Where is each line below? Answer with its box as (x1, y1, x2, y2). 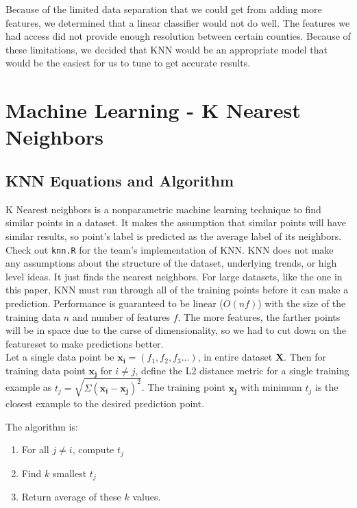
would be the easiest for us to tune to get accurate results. (5, 56, 251, 70)
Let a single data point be (5, 350, 114, 364)
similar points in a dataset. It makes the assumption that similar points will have (5, 215, 346, 230)
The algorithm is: (5, 419, 78, 433)
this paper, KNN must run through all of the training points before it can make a (5, 282, 349, 297)
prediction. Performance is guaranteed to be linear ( (5, 295, 223, 310)
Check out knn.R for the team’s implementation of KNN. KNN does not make (5, 242, 334, 256)
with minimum (240, 380, 302, 394)
